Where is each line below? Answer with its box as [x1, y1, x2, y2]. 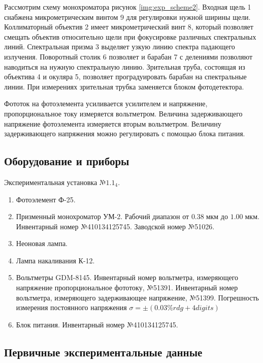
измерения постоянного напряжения [16, 302, 127, 313]
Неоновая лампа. [16, 238, 68, 249]
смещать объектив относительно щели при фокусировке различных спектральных [4, 31, 256, 42]
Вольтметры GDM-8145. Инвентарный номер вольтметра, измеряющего [16, 272, 239, 283]
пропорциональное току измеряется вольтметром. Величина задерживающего [4, 108, 243, 118]
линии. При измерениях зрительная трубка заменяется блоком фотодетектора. [4, 81, 244, 92]
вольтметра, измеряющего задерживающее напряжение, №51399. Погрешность [16, 292, 259, 302]
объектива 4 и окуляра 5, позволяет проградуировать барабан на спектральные [4, 71, 247, 82]
